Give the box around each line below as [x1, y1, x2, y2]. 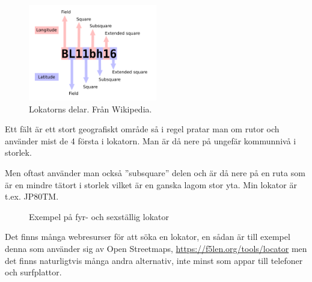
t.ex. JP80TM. [5, 190, 59, 203]
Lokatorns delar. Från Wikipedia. [29, 102, 152, 115]
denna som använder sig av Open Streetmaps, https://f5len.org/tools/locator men [5, 242, 307, 254]
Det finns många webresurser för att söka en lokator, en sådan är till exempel [5, 230, 290, 243]
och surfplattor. [5, 266, 62, 278]
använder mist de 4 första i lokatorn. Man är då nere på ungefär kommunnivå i [5, 134, 296, 147]
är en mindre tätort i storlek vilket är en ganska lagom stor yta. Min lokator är [5, 178, 297, 191]
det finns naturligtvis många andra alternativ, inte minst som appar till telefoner [5, 254, 303, 266]
